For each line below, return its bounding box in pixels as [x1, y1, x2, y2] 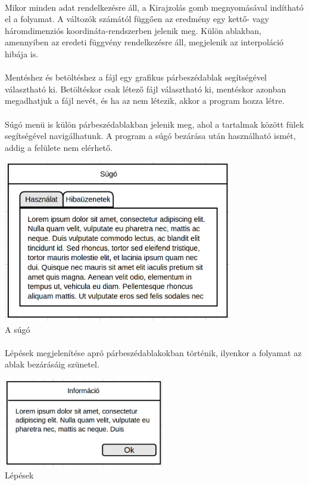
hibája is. [5, 47, 39, 60]
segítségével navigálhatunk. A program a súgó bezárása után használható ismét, [5, 129, 296, 142]
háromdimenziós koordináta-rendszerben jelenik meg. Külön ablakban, [5, 24, 261, 36]
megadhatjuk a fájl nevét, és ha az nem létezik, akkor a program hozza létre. [5, 94, 285, 107]
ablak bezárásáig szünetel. [5, 358, 99, 370]
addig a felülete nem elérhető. [5, 141, 113, 153]
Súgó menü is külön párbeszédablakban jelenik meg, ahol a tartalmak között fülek [5, 118, 304, 130]
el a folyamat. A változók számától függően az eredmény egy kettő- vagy [5, 13, 269, 25]
